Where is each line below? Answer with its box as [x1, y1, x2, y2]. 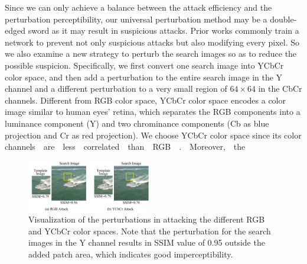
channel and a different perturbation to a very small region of [5, 82, 227, 95]
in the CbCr [258, 82, 302, 95]
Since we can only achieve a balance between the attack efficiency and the [5, 1, 272, 13]
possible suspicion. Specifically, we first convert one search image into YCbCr [5, 59, 284, 71]
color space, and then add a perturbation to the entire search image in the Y [5, 70, 283, 83]
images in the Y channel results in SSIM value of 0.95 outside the [28, 236, 265, 249]
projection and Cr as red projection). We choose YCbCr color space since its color [5, 128, 302, 141]
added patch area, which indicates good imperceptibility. [28, 247, 233, 260]
